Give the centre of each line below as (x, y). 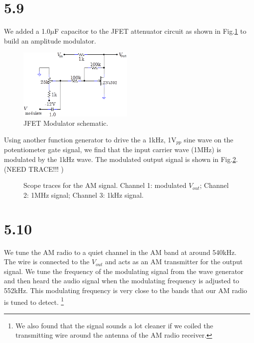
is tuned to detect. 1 (34, 301)
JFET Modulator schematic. (66, 123)
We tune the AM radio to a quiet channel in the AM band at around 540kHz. (120, 252)
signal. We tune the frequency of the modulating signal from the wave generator (124, 271)
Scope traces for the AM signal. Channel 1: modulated (105, 185)
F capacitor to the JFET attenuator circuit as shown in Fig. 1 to (150, 31)
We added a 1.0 (27, 31)
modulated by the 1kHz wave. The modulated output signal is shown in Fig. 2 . (121, 159)
